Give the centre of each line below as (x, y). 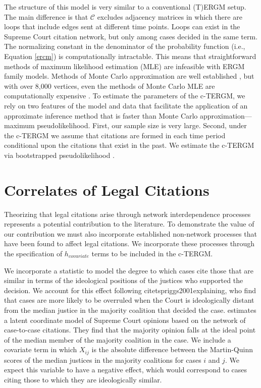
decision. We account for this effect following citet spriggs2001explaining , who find (130, 290)
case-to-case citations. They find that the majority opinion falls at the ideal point (130, 330)
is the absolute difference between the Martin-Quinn (172, 349)
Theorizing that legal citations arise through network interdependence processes (127, 214)
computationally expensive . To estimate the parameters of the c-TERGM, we (125, 96)
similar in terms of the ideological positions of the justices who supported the (124, 280)
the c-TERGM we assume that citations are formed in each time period (115, 135)
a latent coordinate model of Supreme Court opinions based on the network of (125, 320)
